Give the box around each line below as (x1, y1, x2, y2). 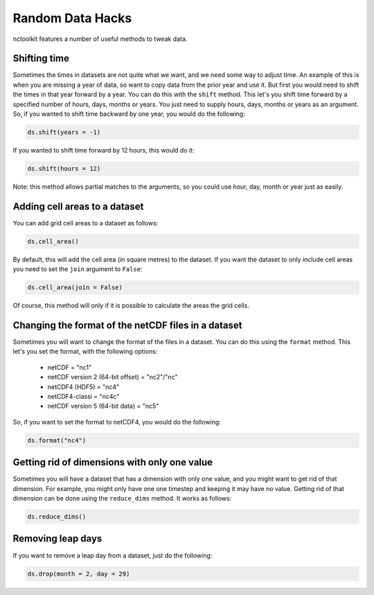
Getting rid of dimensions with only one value (12, 456, 213, 468)
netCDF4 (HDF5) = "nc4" (47, 382, 120, 391)
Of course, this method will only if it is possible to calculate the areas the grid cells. (12, 302, 249, 310)
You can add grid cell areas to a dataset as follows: (12, 218, 159, 227)
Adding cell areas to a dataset (12, 200, 144, 212)
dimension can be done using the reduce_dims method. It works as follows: (12, 494, 232, 503)
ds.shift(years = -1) (27, 128, 101, 136)
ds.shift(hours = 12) (27, 164, 101, 173)
